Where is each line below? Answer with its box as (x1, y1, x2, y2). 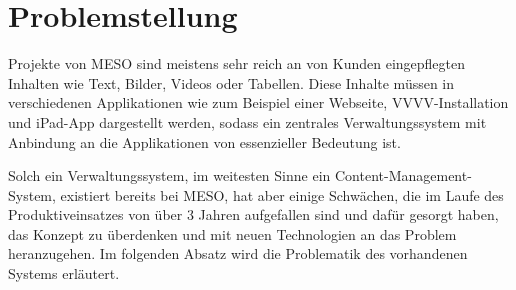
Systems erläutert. (8, 263, 120, 284)
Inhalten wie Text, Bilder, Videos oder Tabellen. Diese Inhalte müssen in (8, 72, 455, 93)
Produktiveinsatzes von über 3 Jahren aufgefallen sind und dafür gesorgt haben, (8, 204, 499, 225)
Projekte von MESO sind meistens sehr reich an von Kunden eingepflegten (8, 53, 466, 74)
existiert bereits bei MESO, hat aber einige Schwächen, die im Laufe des (60, 184, 504, 205)
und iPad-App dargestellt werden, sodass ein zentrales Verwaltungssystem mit (8, 111, 487, 132)
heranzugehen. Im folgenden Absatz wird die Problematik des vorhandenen (8, 243, 468, 264)
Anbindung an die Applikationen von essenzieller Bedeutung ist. (8, 131, 401, 152)
